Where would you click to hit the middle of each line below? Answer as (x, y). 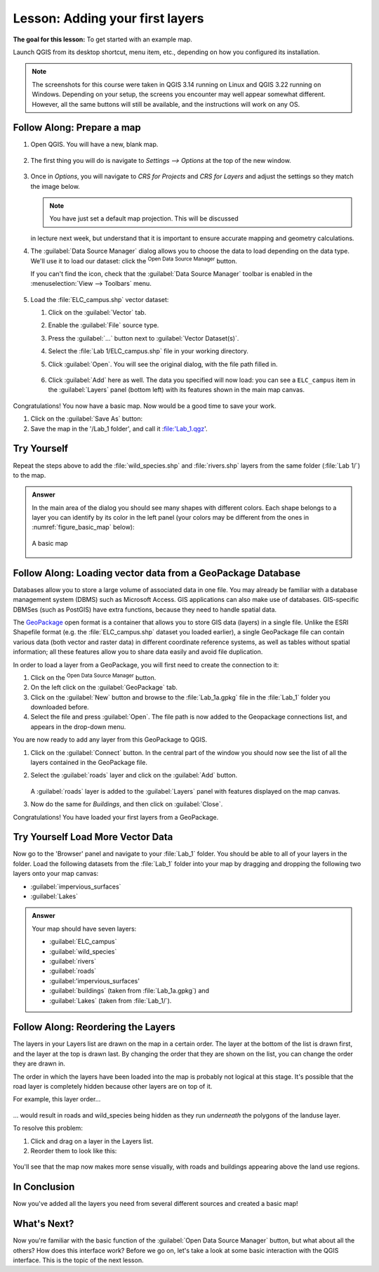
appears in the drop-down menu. (78, 726)
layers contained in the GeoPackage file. (89, 763)
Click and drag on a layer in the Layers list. (92, 1141)
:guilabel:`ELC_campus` (83, 942)
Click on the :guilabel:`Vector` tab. (97, 313)
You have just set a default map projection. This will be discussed (144, 218)
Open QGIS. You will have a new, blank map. (94, 145)
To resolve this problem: (48, 1128)
